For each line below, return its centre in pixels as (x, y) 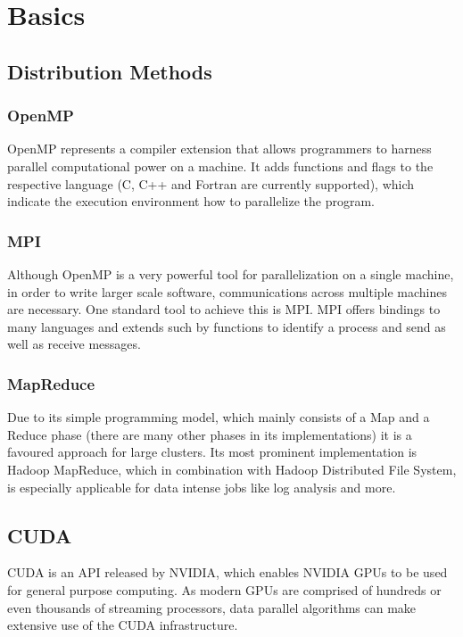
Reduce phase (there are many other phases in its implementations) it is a (210, 434)
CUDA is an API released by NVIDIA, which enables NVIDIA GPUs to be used (227, 572)
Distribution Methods (110, 71)
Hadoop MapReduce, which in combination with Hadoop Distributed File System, (232, 469)
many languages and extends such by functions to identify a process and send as (227, 326)
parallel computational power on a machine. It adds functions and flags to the (220, 165)
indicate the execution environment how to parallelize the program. (191, 201)
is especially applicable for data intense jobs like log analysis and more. (202, 487)
